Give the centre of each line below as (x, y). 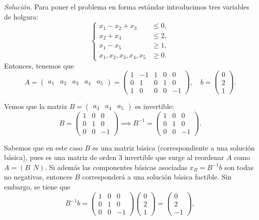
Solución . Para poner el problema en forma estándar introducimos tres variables (127, 6)
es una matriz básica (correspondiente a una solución (174, 147)
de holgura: (21, 16)
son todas (239, 167)
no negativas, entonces (38, 177)
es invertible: (155, 106)
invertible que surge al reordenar (174, 157)
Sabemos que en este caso (43, 147)
